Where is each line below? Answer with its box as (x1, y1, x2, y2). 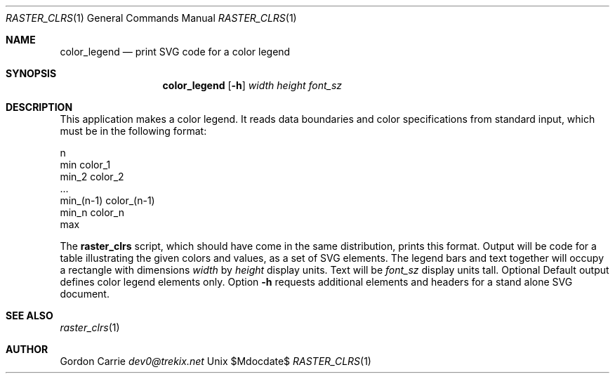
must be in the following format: (60, 125, 207, 137)
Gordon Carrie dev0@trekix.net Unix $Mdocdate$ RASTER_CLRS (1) (60, 355, 371, 367)
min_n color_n (60, 206, 124, 218)
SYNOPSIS (6, 67, 57, 79)
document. (60, 288, 110, 300)
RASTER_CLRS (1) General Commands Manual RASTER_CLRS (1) (6, 12, 297, 24)
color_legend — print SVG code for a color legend (60, 46, 291, 58)
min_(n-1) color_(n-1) (60, 194, 155, 206)
